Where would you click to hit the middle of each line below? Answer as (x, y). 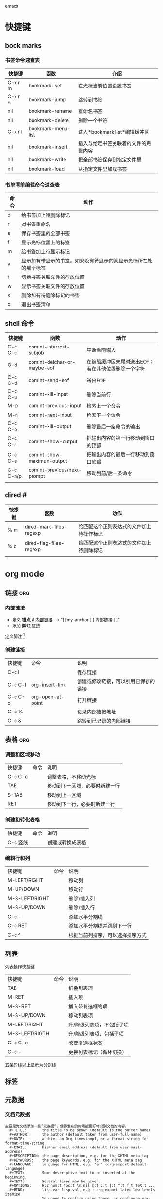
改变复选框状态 (86, 1043)
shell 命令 (20, 323)
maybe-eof (41, 368)
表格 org (17, 740)
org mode (25, 574)
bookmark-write (47, 159)
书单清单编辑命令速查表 (32, 185)
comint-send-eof (49, 380)
